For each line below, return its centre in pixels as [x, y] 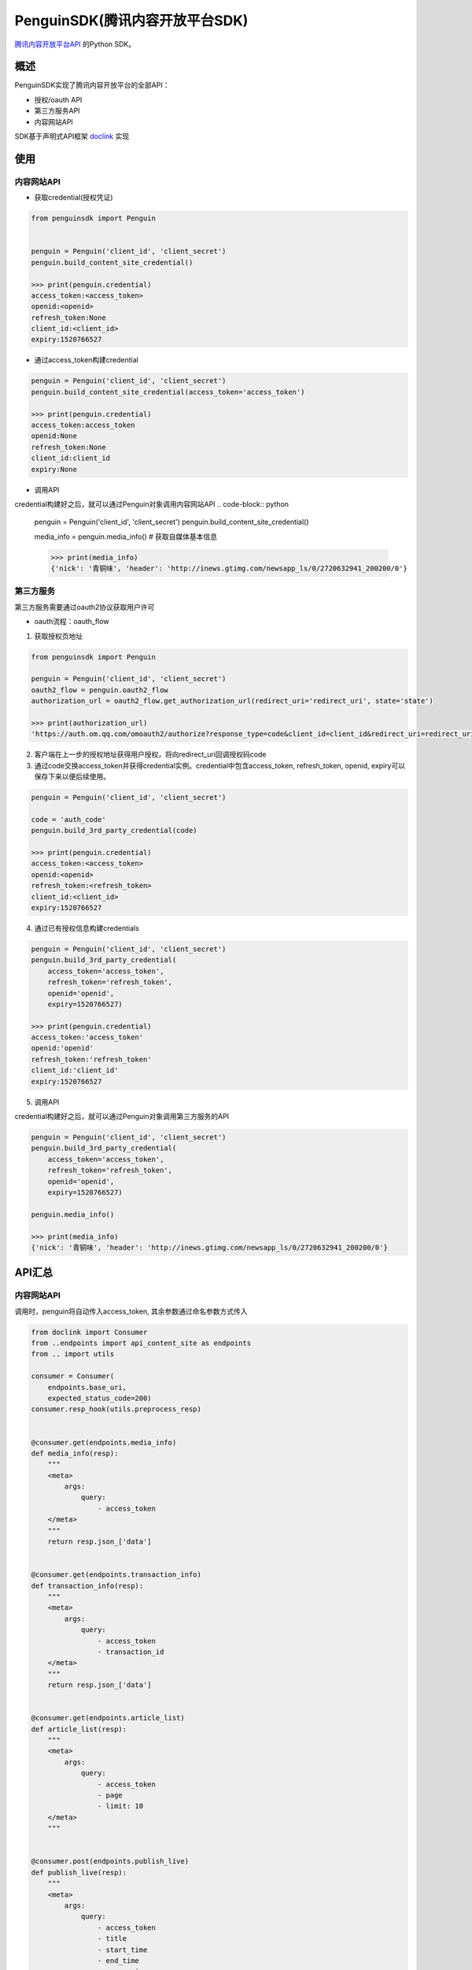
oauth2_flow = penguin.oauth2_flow [100, 690]
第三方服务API [57, 111]
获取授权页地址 [58, 636]
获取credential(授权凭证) [74, 198]
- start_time [122, 1950]
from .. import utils [73, 1354]
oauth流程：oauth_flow [72, 622]
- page [110, 1795]
